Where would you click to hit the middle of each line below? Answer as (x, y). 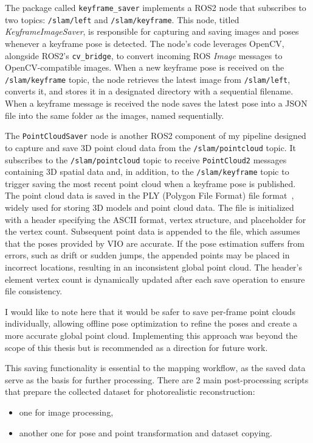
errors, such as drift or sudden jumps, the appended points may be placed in (147, 255)
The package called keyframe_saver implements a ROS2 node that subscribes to (156, 7)
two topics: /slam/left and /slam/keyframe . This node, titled (122, 19)
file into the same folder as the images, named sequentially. (115, 115)
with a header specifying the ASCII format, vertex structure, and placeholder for (156, 219)
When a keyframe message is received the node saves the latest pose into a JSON (156, 103)
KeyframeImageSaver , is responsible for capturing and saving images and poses (152, 31)
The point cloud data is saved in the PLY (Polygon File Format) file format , (150, 195)
